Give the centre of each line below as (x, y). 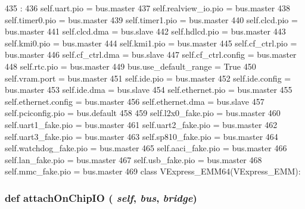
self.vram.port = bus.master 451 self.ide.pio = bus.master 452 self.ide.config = (148, 78)
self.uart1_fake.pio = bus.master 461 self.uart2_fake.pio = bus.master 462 (141, 124)
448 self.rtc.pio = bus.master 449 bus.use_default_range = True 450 (130, 66)
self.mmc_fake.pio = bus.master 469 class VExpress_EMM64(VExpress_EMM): (153, 171)
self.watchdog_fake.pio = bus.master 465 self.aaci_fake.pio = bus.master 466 (146, 148)
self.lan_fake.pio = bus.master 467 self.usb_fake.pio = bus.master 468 (133, 159)
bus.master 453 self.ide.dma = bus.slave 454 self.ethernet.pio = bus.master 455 (149, 90)
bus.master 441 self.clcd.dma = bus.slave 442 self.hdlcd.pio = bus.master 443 (145, 31)
